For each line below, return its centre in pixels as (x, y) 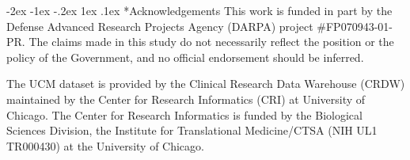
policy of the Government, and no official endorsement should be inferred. (185, 57)
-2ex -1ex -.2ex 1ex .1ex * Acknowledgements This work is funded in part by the (199, 10)
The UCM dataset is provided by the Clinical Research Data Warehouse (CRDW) (206, 84)
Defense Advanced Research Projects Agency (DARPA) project (160, 26)
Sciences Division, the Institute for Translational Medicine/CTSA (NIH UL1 (192, 130)
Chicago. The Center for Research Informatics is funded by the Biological (184, 114)
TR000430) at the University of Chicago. (105, 145)
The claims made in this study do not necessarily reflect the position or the (211, 42)
